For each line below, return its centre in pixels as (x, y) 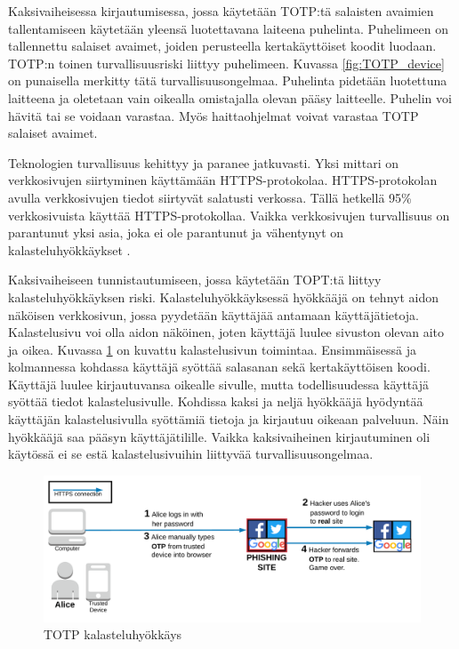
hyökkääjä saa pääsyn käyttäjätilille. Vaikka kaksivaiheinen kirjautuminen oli (219, 436)
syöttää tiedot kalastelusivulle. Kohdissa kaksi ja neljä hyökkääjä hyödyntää (216, 401)
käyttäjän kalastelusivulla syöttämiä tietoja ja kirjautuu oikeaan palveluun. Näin (229, 419)
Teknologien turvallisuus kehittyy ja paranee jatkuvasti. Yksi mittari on (204, 162)
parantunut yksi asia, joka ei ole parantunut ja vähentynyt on (176, 232)
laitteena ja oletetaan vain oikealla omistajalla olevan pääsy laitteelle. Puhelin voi (230, 97)
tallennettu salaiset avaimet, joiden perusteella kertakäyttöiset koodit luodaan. (222, 46)
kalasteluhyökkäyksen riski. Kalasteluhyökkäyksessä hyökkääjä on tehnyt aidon (224, 296)
